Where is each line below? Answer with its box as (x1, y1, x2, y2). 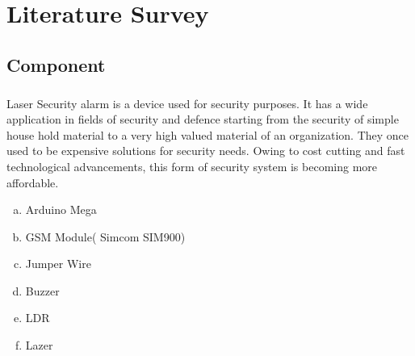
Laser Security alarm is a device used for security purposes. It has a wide (6, 94, 368, 111)
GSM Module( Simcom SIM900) (25, 228, 186, 245)
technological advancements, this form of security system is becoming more (6, 157, 378, 174)
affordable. (6, 174, 59, 191)
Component (6, 52, 106, 77)
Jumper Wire (25, 255, 91, 272)
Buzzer (25, 282, 60, 299)
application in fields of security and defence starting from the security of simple (6, 111, 399, 128)
